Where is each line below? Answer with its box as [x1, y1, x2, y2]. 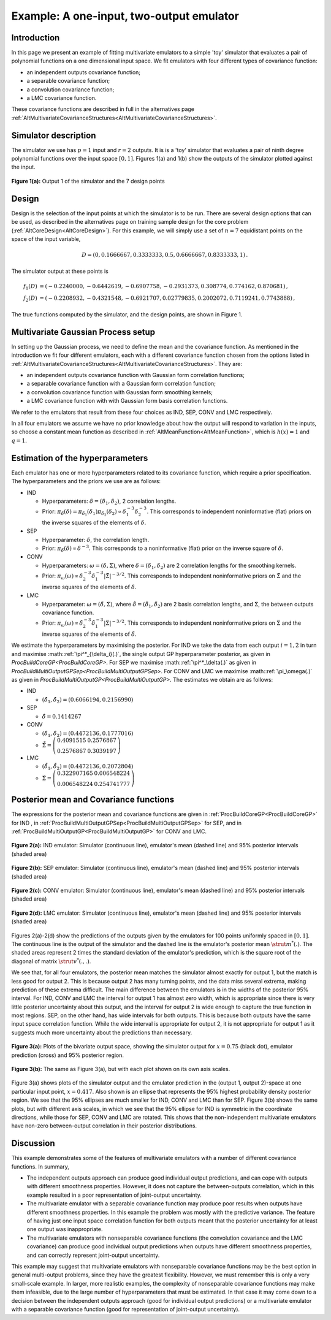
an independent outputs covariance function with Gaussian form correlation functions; [26, 372, 245, 379]
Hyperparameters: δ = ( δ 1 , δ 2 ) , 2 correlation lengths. [42, 497, 177, 506]
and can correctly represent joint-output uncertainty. [26, 1251, 160, 1259]
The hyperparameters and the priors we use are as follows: [11, 478, 161, 485]
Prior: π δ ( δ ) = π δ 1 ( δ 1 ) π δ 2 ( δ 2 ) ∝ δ [42, 508, 127, 517]
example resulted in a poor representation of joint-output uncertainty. [26, 1191, 202, 1199]
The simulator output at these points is [11, 267, 108, 275]
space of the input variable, [11, 235, 81, 242]
